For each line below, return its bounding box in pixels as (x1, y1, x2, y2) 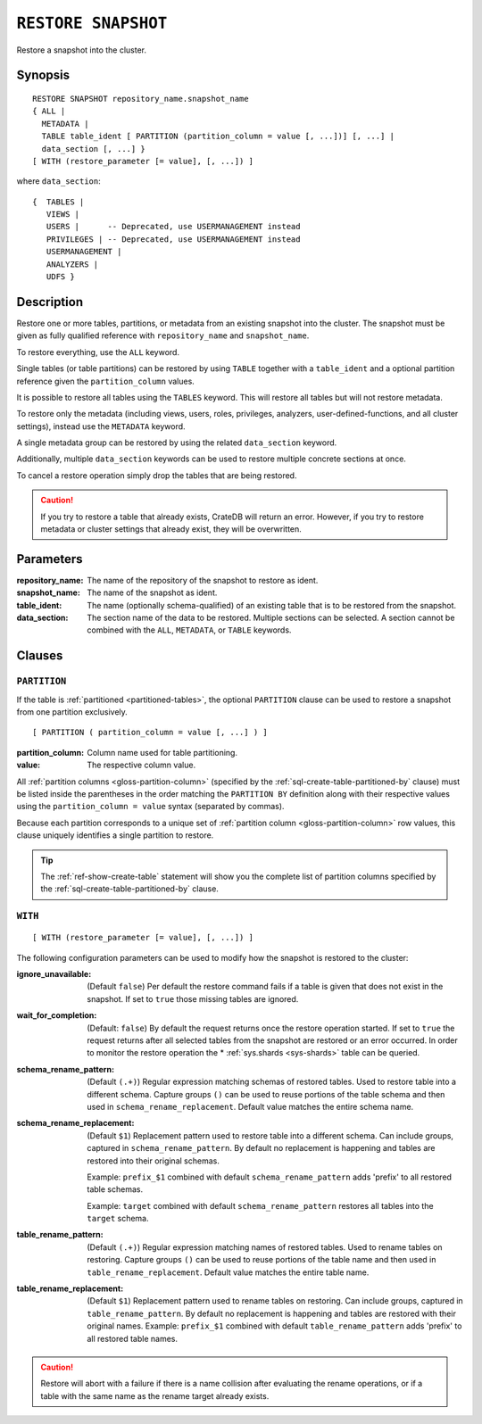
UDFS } (46, 272, 75, 282)
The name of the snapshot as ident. (87, 587, 218, 598)
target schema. (87, 1213, 149, 1224)
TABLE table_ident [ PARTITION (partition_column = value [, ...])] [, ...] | (41, 131, 395, 142)
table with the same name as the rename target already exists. (40, 1390, 270, 1401)
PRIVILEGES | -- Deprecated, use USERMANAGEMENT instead (46, 234, 301, 244)
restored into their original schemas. (87, 1155, 220, 1166)
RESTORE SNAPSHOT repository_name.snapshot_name (32, 94, 249, 103)
